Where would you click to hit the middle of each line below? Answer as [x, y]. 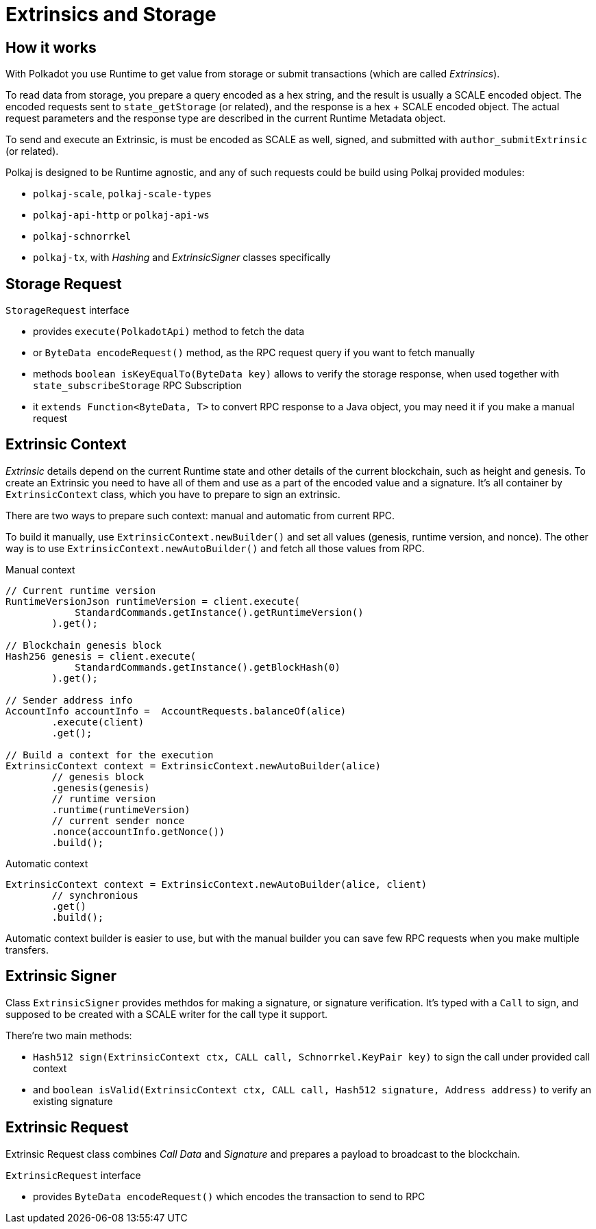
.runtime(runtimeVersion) [121, 809]
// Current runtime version [81, 590]
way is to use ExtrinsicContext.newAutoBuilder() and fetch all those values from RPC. [215, 548]
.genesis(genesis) [101, 787]
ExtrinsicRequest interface [73, 1175]
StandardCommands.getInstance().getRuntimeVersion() [219, 612]
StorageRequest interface [67, 310]
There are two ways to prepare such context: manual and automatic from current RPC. [200, 515]
